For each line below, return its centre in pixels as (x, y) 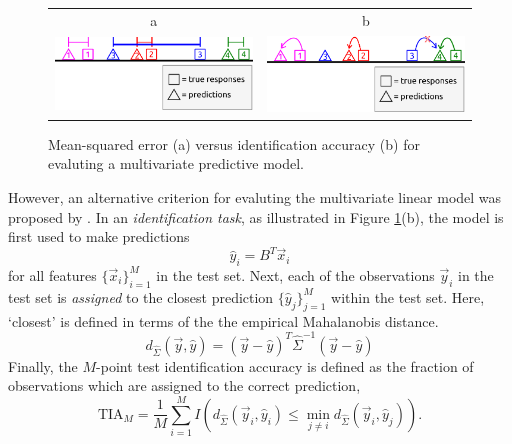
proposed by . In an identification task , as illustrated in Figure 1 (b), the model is (256, 216)
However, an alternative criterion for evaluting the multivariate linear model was (255, 196)
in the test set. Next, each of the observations (295, 274)
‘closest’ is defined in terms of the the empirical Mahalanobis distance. (223, 320)
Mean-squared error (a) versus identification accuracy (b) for (234, 143)
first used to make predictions (99, 236)
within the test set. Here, (408, 296)
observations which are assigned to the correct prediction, (184, 385)
